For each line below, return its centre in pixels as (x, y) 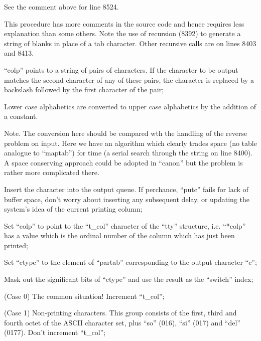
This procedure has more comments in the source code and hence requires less (124, 23)
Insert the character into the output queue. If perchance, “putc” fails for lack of (126, 189)
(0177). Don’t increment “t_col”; (55, 332)
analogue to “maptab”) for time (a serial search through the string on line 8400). (128, 153)
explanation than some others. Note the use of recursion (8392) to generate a (122, 33)
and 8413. (19, 53)
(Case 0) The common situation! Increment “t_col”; (84, 296)
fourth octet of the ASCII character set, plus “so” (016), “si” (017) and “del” (122, 322)
